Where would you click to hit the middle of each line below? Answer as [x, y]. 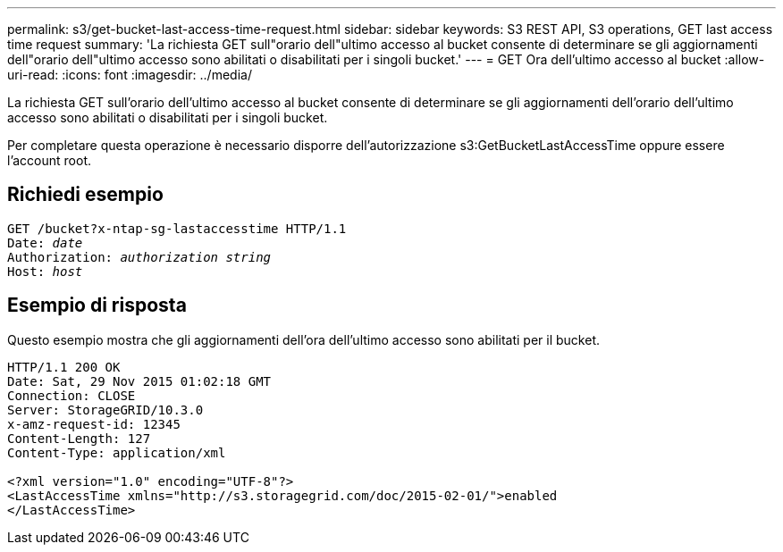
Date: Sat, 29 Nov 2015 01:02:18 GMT [139, 381]
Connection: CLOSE [72, 395]
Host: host [45, 271]
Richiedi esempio [85, 195]
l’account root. [50, 160]
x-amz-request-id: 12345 [94, 424]
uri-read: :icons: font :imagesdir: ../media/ [130, 75]
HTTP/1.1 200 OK [64, 367]
